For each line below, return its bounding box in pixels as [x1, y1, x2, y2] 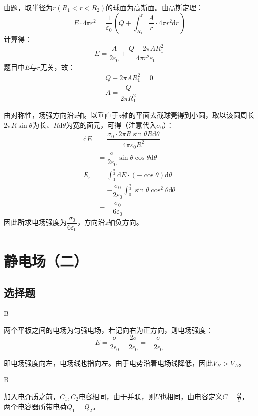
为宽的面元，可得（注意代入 [66, 119, 157, 130]
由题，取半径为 [4, 2, 53, 12]
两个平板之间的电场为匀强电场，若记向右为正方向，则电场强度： [4, 324, 213, 335]
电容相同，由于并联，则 [78, 391, 155, 401]
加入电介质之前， [4, 391, 60, 401]
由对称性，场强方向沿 [4, 110, 74, 120]
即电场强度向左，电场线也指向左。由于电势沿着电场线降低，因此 [4, 357, 213, 368]
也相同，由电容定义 [160, 391, 223, 401]
